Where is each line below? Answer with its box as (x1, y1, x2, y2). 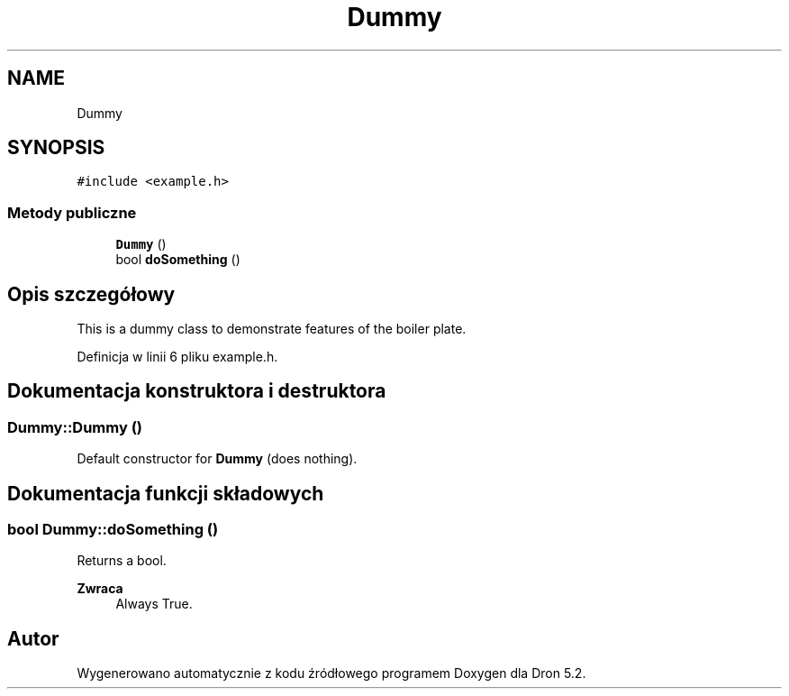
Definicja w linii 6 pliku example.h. (77, 349, 278, 365)
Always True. (115, 596, 193, 612)
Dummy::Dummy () (7, 417, 142, 436)
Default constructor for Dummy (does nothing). (77, 451, 358, 467)
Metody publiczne (7, 203, 137, 222)
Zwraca (77, 581, 123, 597)
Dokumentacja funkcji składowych (7, 481, 324, 505)
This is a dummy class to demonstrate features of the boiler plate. (77, 321, 467, 337)
